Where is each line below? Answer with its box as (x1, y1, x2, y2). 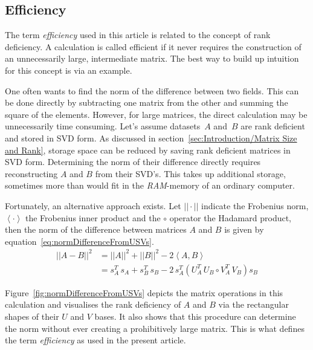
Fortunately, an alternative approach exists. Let (5, 199, 181, 212)
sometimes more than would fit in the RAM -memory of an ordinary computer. (5, 179, 295, 192)
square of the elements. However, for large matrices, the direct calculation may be (5, 108, 308, 120)
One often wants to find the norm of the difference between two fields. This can (5, 84, 299, 97)
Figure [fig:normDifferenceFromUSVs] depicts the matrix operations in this (5, 286, 283, 299)
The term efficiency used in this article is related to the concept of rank (5, 28, 271, 41)
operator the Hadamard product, (169, 211, 292, 224)
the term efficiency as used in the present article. (5, 334, 186, 346)
